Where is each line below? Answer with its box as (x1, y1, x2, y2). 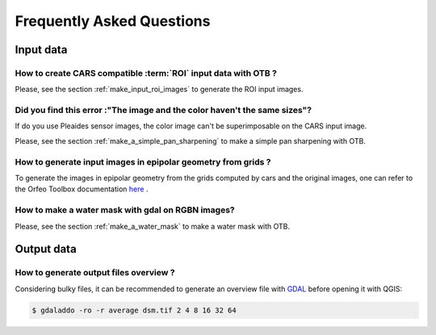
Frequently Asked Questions (15, 12, 211, 30)
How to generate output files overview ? (15, 267, 175, 278)
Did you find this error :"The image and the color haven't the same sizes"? (15, 105, 312, 116)
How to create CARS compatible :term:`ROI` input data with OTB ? (15, 67, 278, 78)
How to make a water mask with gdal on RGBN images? (15, 204, 235, 216)
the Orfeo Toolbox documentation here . (15, 184, 149, 194)
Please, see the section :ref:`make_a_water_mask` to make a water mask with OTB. (15, 221, 291, 231)
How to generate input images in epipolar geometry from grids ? (15, 156, 271, 167)
